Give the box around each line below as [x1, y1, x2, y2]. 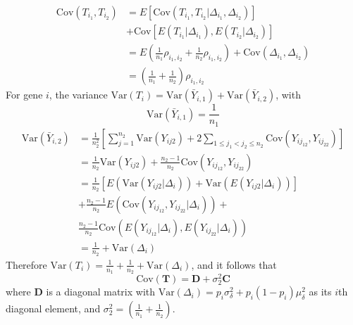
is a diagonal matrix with [46, 284, 156, 299]
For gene [6, 87, 43, 102]
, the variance [49, 87, 108, 102]
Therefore [6, 257, 47, 272]
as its [309, 284, 332, 299]
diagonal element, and [6, 301, 101, 316]
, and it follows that [191, 257, 277, 272]
